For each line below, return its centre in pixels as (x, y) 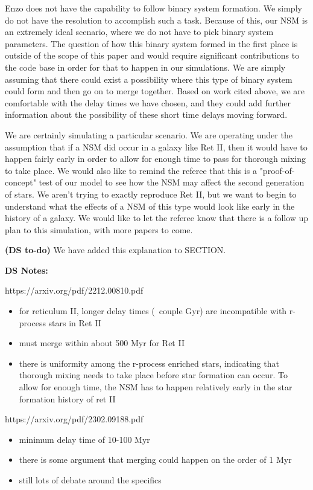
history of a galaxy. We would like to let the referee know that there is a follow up (157, 218)
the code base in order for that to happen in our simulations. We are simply (145, 67)
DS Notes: (27, 270)
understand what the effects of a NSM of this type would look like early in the (150, 206)
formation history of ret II (67, 398)
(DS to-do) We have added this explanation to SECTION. (115, 250)
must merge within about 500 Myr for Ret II (102, 343)
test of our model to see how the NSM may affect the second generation (172, 182)
